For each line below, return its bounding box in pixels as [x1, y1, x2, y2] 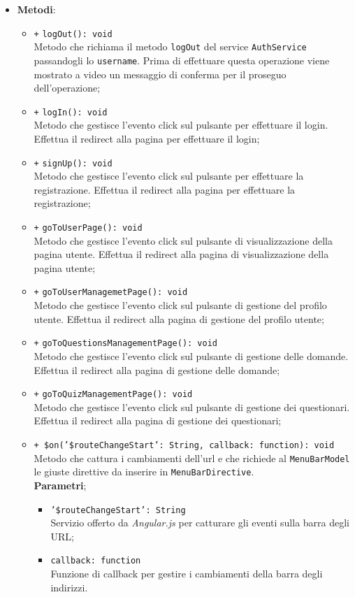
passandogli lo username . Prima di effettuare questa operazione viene [34, 52, 330, 67]
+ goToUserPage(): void [34, 223, 143, 233]
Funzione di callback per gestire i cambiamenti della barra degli [50, 566, 323, 581]
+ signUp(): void [34, 158, 113, 168]
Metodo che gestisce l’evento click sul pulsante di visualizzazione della [34, 233, 333, 247]
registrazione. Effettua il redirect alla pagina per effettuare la [34, 182, 296, 196]
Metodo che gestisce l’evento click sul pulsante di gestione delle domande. [34, 348, 349, 363]
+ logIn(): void [34, 107, 108, 117]
